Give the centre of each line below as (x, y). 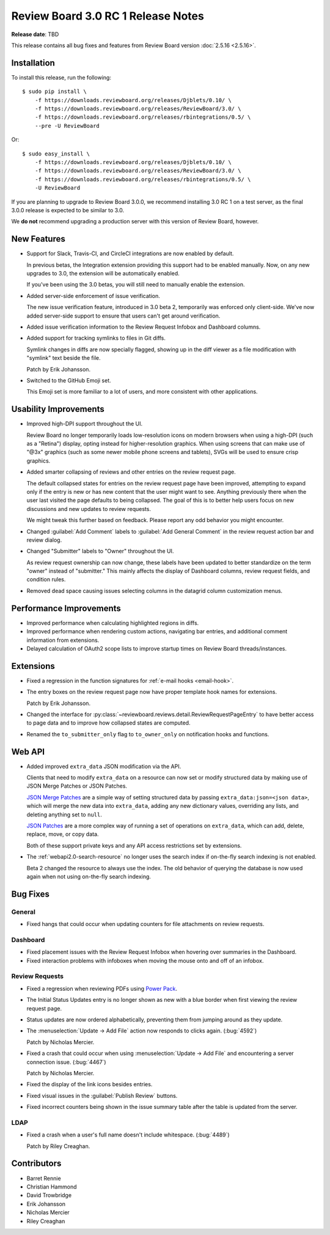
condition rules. (46, 580)
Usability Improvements (58, 409)
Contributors (36, 1164)
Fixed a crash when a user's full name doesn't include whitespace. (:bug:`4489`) (128, 1135)
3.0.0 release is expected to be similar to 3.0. (68, 210)
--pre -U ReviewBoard (67, 126)
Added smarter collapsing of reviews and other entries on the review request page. (131, 472)
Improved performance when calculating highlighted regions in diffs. (113, 623)
